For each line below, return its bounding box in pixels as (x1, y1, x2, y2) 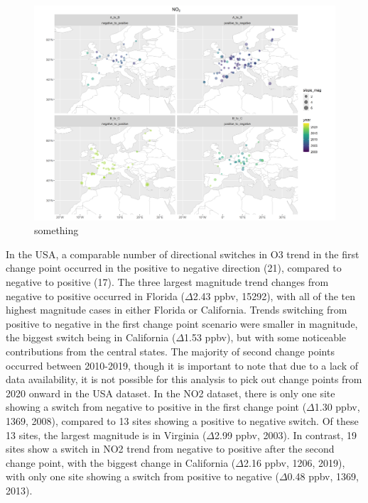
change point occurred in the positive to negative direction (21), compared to (6, 260, 342, 275)
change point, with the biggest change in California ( (6, 455, 236, 470)
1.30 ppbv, (314, 399, 360, 414)
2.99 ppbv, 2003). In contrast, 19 (215, 427, 357, 442)
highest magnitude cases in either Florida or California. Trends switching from (6, 302, 347, 317)
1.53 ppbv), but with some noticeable (184, 330, 347, 345)
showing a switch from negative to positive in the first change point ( (6, 399, 307, 414)
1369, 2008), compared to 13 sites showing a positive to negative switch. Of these (6, 413, 359, 428)
